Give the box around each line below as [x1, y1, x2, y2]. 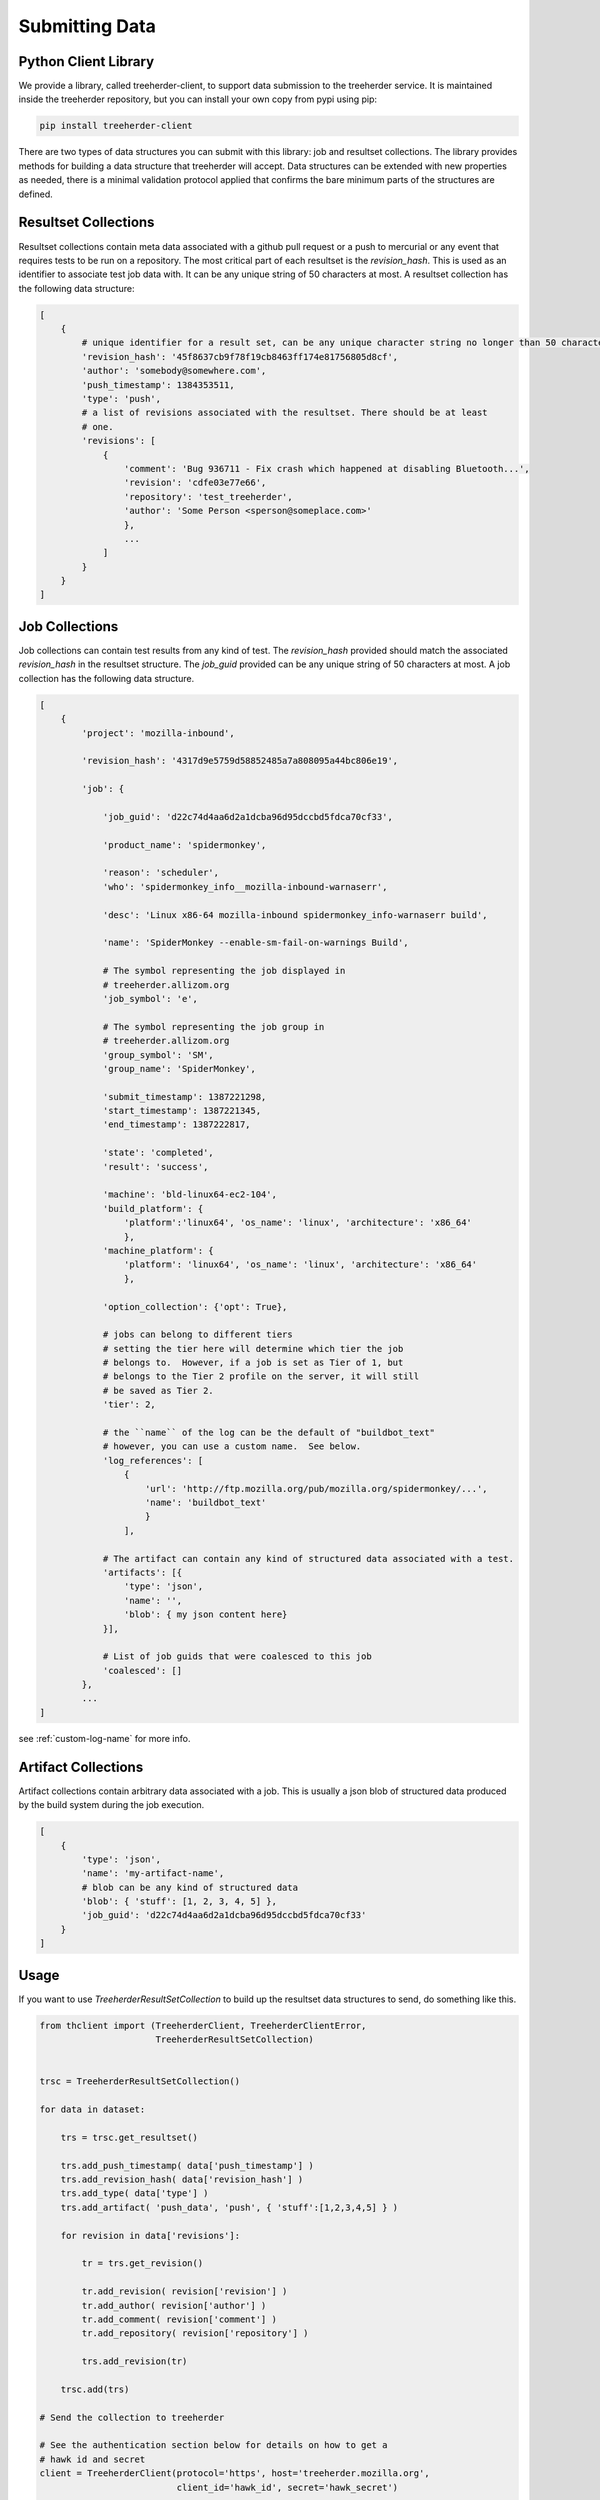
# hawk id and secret [39, 2453, 146, 2465]
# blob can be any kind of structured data [81, 1881, 299, 1893]
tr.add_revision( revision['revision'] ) [81, 2286, 288, 2297]
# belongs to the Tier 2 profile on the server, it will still [102, 1371, 420, 1382]
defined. [18, 188, 54, 200]
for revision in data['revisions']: [60, 2230, 240, 2241]
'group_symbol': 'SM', [102, 1049, 214, 1060]
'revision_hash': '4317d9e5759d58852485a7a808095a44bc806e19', [81, 755, 399, 767]
